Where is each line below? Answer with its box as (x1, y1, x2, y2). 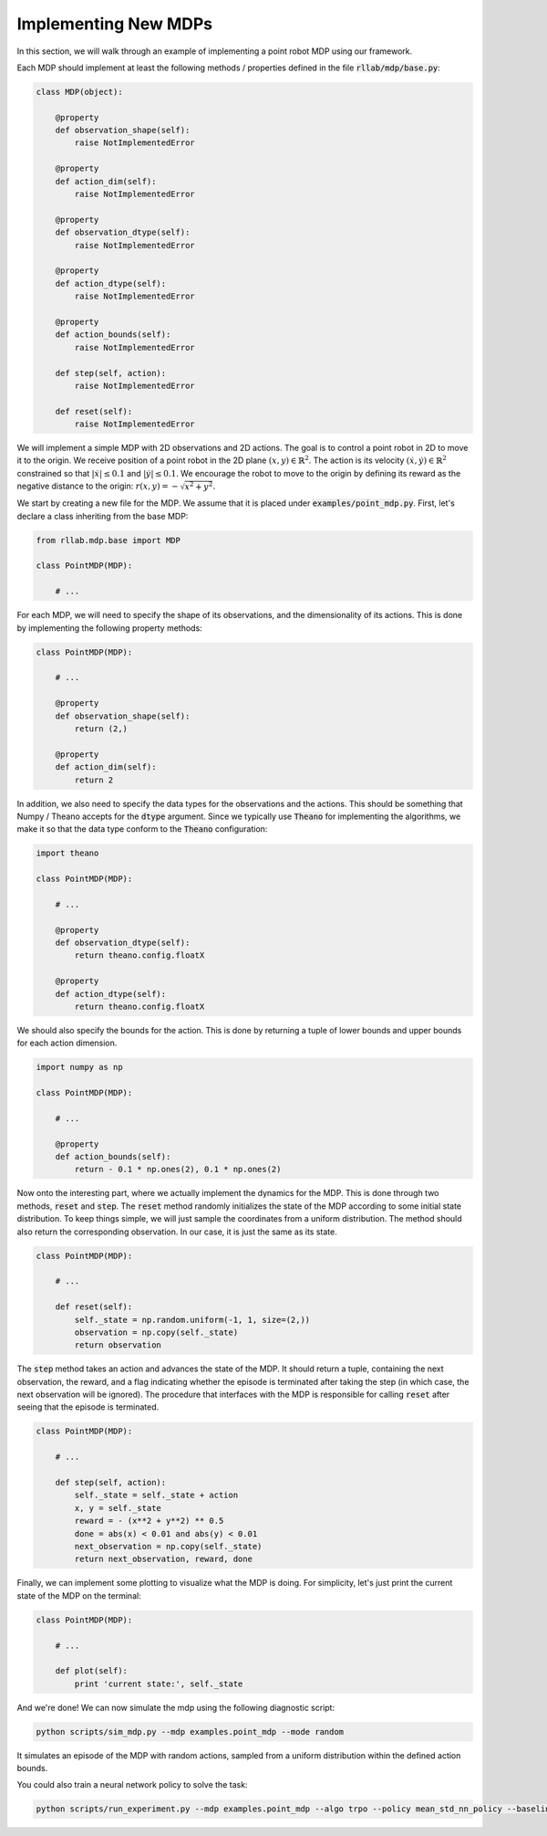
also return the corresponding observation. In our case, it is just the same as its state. (16, 1226, 337, 1237)
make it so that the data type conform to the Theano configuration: (16, 824, 268, 834)
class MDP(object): (36, 87, 123, 97)
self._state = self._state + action (74, 1490, 239, 1501)
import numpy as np (36, 1062, 123, 1073)
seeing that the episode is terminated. (16, 1401, 160, 1412)
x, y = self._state (74, 1503, 161, 1513)
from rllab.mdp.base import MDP (36, 535, 181, 545)
